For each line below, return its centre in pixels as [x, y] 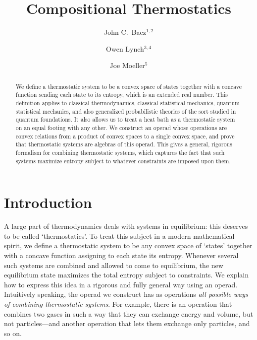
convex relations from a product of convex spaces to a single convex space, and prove [125, 136]
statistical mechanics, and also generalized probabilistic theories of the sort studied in [126, 111]
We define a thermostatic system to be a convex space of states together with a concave [128, 86]
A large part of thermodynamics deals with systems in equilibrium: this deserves [126, 226]
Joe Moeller [127, 65]
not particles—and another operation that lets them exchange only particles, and [127, 323]
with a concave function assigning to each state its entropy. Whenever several [121, 255]
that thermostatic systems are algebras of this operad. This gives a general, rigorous [124, 144]
